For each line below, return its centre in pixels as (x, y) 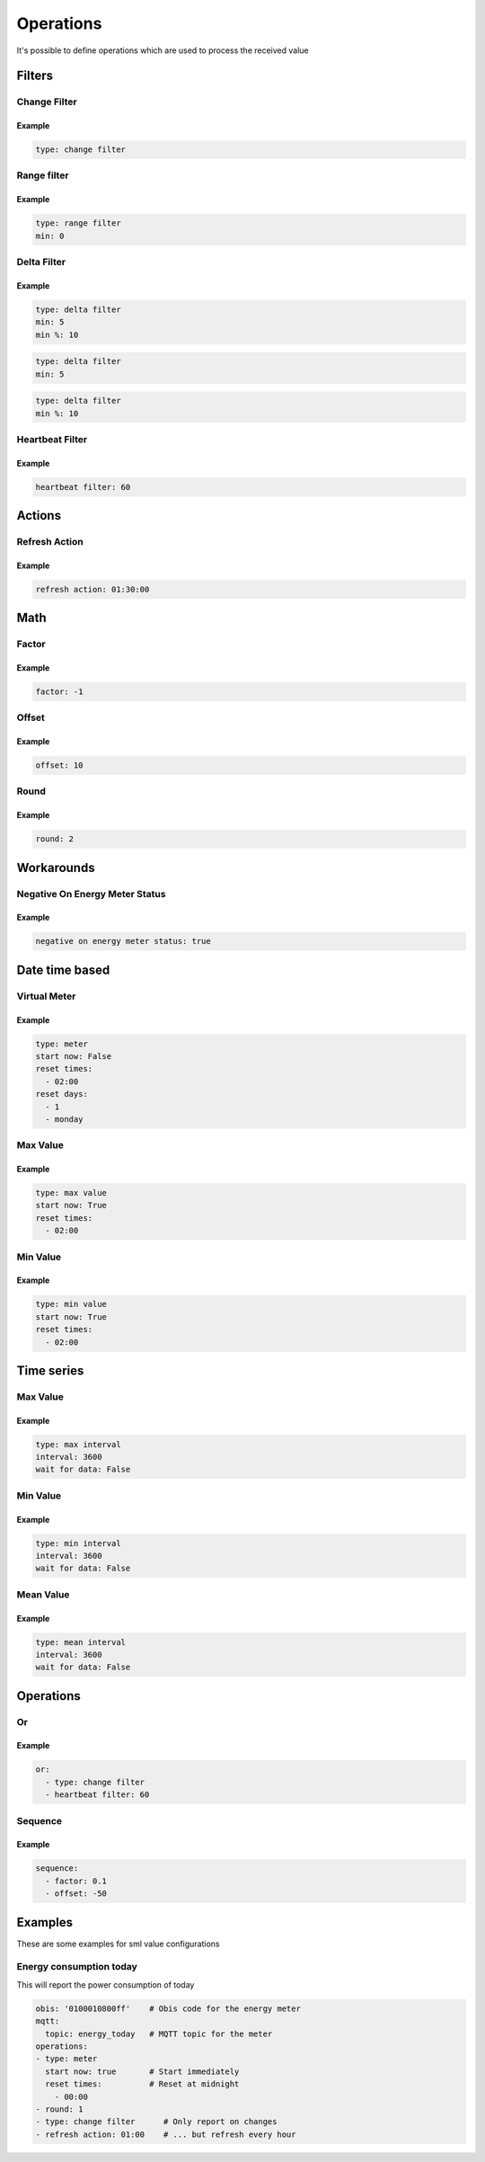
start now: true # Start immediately (142, 2071)
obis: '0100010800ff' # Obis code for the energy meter (168, 2008)
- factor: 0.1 (76, 1881)
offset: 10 (59, 765)
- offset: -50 (76, 1894)
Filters (35, 76)
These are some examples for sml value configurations (118, 1944)
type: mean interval (80, 1642)
